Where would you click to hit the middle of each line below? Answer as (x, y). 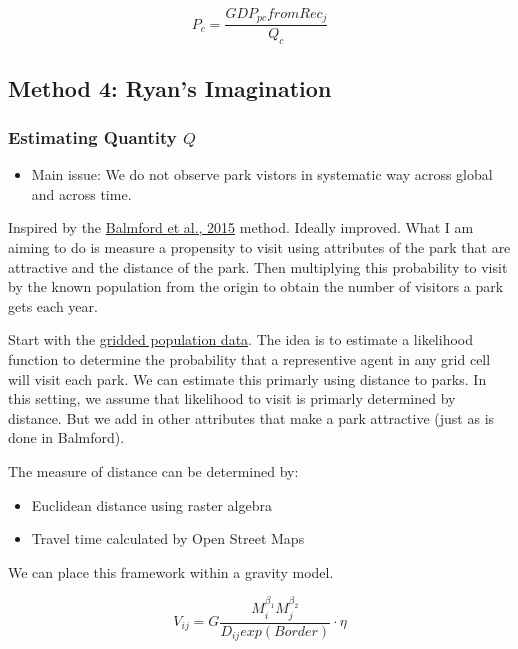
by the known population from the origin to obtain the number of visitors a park (256, 286)
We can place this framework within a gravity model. (171, 571)
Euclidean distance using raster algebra (151, 504)
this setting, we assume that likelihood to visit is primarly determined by (232, 398)
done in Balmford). (66, 437)
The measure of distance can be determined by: (153, 471)
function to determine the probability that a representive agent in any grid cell (249, 359)
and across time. (81, 193)
